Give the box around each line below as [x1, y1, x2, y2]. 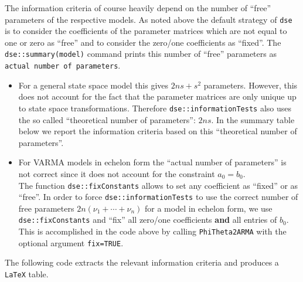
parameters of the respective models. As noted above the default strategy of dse [5, 13, 292, 25]
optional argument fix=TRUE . [18, 236, 124, 249]
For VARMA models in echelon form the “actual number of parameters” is [18, 156, 287, 168]
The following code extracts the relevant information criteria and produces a [5, 256, 279, 269]
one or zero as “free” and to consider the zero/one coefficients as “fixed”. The [5, 36, 281, 48]
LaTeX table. [5, 268, 49, 280]
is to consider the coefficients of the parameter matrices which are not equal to [5, 25, 287, 37]
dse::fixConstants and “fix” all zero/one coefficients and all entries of [18, 213, 277, 226]
